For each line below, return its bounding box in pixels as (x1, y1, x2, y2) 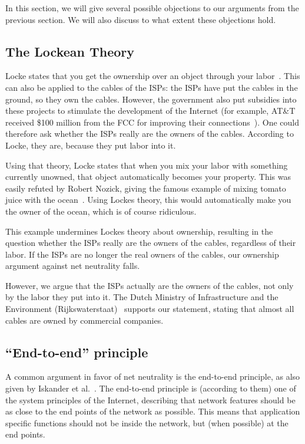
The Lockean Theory (5, 42, 135, 60)
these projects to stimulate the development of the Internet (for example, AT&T (5, 104, 296, 117)
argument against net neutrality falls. (5, 259, 140, 272)
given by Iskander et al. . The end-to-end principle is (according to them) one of (5, 382, 296, 394)
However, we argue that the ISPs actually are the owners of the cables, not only (5, 279, 294, 291)
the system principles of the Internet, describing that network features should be (5, 393, 296, 406)
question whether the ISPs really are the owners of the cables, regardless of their (5, 236, 296, 249)
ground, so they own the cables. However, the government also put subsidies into (5, 93, 297, 105)
